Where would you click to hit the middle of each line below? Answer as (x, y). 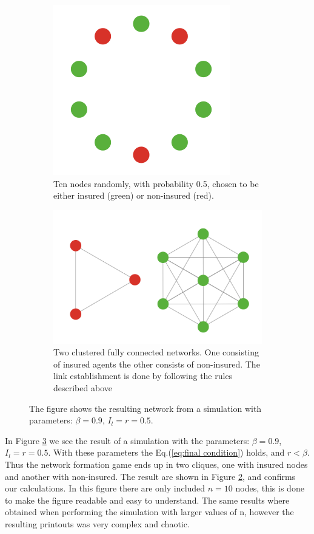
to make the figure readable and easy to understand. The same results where (147, 500)
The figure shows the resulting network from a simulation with (145, 408)
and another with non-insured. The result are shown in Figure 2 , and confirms (150, 476)
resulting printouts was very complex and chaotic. (97, 524)
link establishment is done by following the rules (143, 376)
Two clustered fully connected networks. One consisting (156, 352)
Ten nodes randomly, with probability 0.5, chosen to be (156, 183)
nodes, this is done (270, 488)
